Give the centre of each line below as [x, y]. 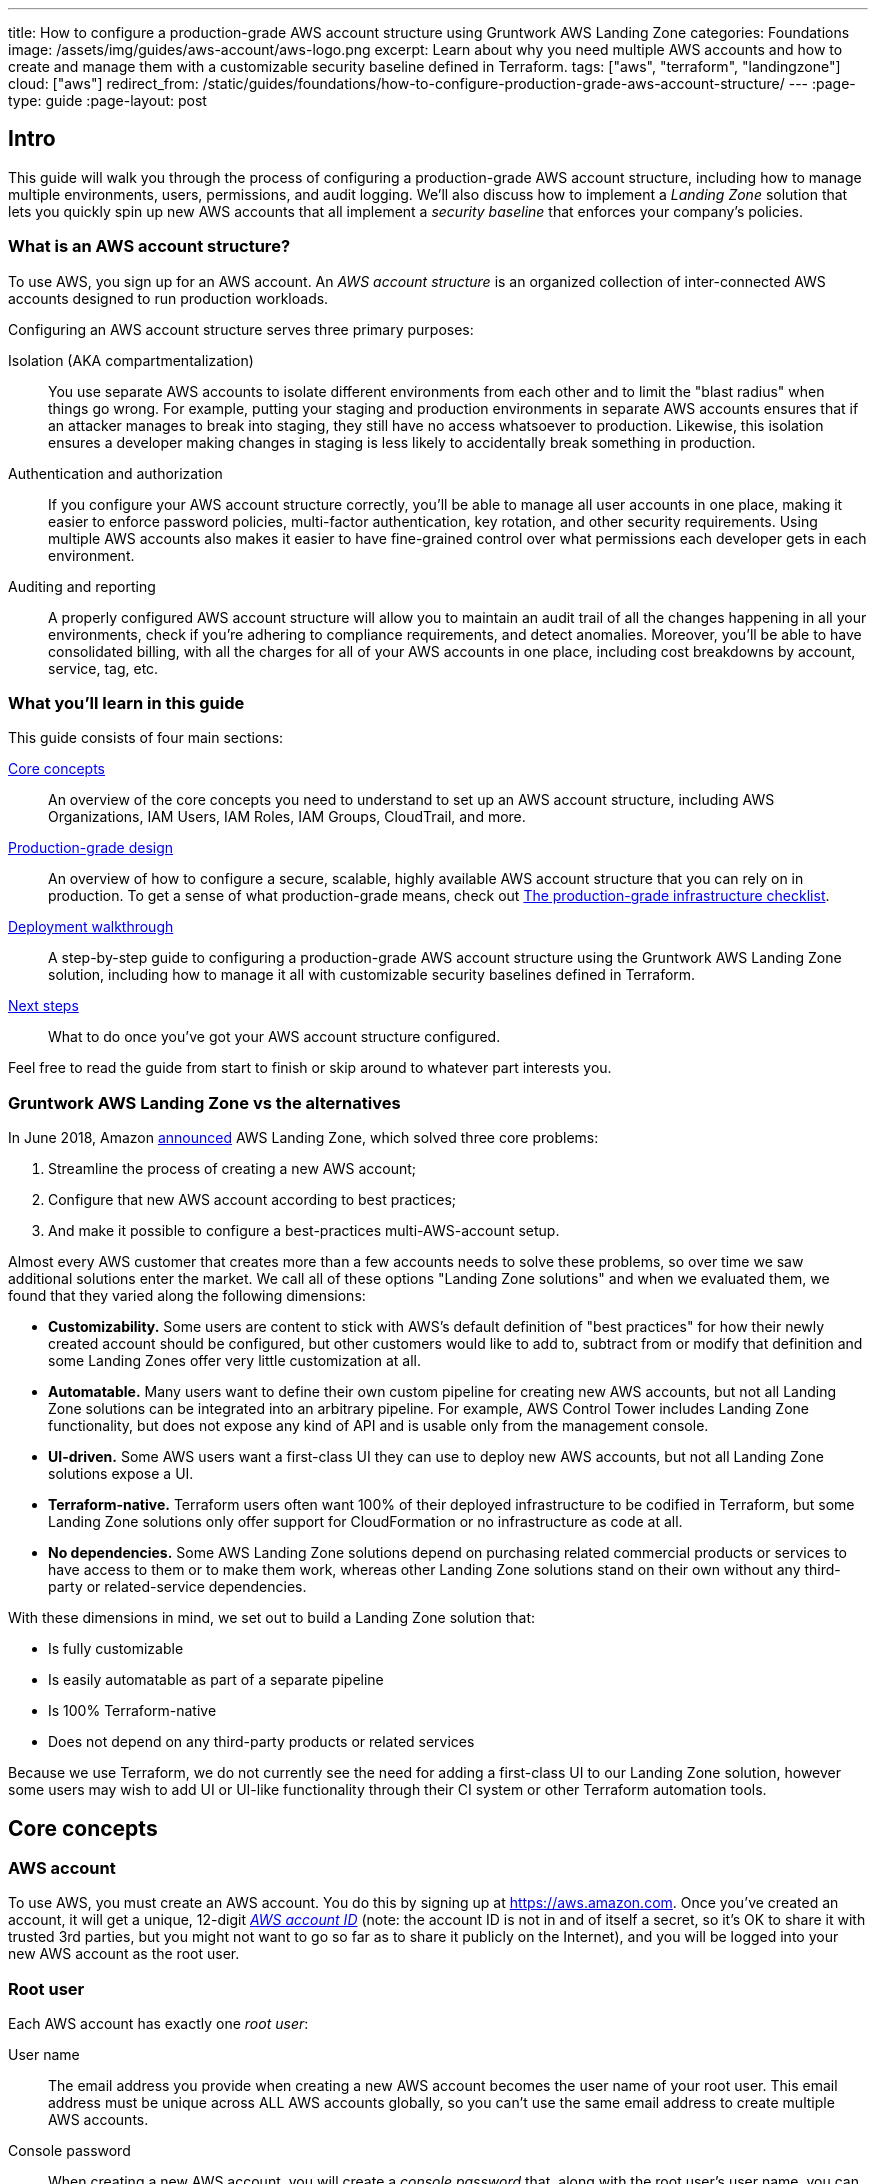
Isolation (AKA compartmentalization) [131, 360]
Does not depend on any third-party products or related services [261, 1742]
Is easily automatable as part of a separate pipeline [216, 1680]
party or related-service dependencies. [177, 1587]
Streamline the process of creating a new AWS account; [232, 1169]
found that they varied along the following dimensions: [187, 1296]
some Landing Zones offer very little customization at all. [234, 1361]
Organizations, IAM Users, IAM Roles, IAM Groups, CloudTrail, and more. [287, 817]
